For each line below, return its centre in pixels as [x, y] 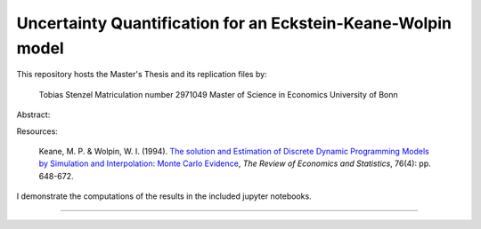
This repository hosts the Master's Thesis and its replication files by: [142, 75]
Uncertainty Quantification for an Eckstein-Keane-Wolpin [234, 23]
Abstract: [33, 114]
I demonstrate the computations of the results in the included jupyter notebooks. [164, 196]
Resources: [37, 131]
